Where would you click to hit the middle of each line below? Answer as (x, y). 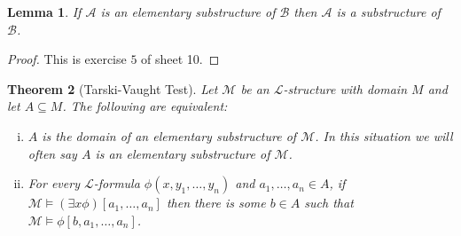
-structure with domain (345, 88)
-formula (117, 183)
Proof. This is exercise (67, 59)
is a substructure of (388, 12)
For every (54, 183)
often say (52, 153)
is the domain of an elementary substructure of (169, 135)
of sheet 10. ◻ (180, 59)
